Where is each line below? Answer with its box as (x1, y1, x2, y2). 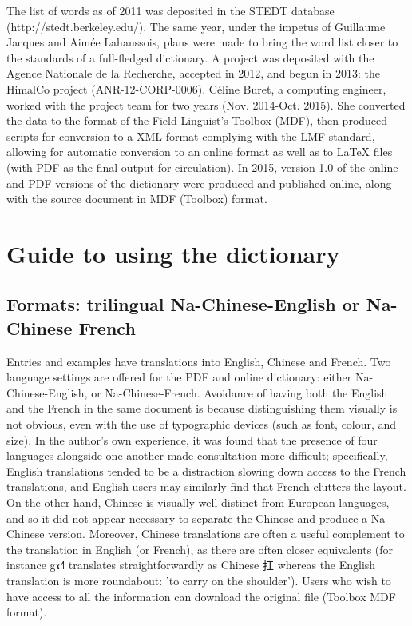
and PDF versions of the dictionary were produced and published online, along (6, 174, 392, 191)
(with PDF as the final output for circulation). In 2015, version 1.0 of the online (6, 158, 398, 175)
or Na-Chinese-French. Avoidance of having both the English (91, 384, 388, 401)
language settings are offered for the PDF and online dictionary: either (6, 369, 352, 385)
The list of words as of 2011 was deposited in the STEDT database (6, 2, 335, 18)
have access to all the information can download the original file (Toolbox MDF (6, 588, 396, 604)
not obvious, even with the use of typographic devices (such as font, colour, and (6, 416, 397, 433)
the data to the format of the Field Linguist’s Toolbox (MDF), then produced (6, 112, 388, 129)
